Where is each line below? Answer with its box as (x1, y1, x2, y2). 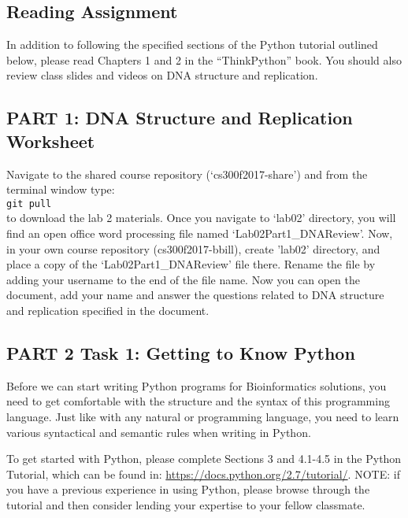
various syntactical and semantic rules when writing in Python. (6, 424, 311, 440)
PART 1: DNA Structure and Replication (6, 105, 353, 130)
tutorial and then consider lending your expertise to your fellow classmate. (6, 496, 365, 512)
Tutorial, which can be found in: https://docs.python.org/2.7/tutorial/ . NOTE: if (6, 465, 400, 482)
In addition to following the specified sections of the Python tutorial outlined (6, 36, 378, 53)
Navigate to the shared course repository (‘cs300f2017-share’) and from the (6, 165, 368, 182)
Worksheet (6, 128, 95, 153)
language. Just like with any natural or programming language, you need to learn (6, 408, 399, 424)
